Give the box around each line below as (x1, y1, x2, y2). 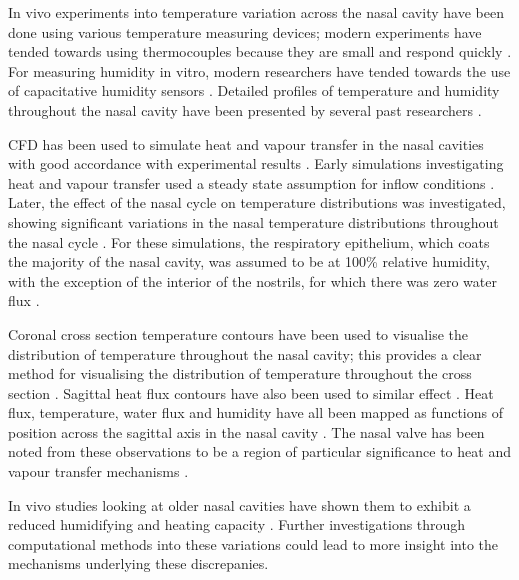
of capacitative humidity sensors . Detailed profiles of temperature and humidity (8, 80, 500, 101)
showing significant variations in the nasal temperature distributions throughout (8, 211, 499, 232)
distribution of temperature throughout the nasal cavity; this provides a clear (8, 343, 482, 364)
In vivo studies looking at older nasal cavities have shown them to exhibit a (8, 494, 471, 515)
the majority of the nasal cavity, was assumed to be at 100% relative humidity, (8, 251, 490, 272)
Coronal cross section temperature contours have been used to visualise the (8, 323, 468, 344)
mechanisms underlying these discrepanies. (8, 553, 269, 574)
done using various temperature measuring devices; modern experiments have (8, 21, 482, 42)
